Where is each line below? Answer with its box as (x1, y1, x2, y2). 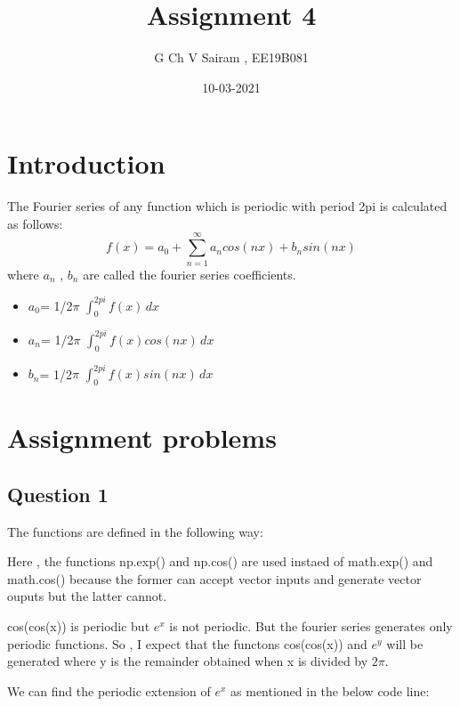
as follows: (7, 214, 63, 232)
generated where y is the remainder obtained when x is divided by (7, 652, 368, 670)
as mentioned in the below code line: (230, 681, 430, 700)
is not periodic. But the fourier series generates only (169, 617, 453, 635)
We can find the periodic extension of (7, 681, 211, 700)
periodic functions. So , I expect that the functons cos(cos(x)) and (7, 634, 367, 653)
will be (386, 634, 424, 653)
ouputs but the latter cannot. (7, 587, 167, 605)
